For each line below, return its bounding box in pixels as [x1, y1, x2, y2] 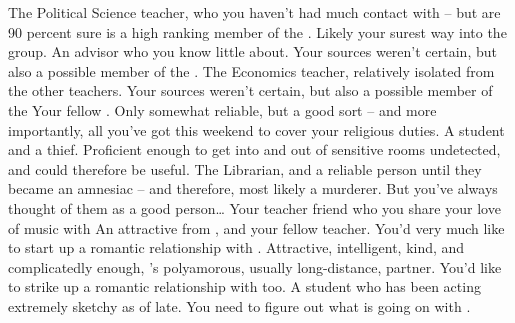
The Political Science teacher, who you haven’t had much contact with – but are [8, 2, 501, 22]
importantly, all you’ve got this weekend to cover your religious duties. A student [8, 119, 505, 140]
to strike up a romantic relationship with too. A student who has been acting [8, 276, 481, 297]
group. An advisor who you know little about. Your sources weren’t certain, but [8, 41, 497, 62]
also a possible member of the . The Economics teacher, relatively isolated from [8, 60, 495, 81]
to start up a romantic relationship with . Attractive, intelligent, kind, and [8, 237, 465, 258]
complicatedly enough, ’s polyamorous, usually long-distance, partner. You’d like [8, 256, 502, 277]
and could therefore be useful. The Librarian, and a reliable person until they [8, 158, 482, 179]
